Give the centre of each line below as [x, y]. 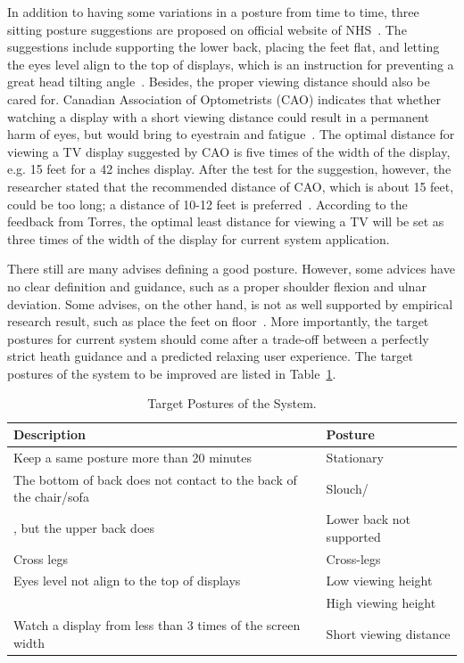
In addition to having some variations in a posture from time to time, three [213, 12]
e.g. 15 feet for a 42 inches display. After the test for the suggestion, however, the [229, 169]
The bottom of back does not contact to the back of [155, 479]
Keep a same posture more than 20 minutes [133, 457]
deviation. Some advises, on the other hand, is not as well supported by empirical [230, 303]
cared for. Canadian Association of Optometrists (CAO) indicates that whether [224, 98]
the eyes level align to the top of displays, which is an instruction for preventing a [231, 64]
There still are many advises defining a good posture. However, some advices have [231, 269]
